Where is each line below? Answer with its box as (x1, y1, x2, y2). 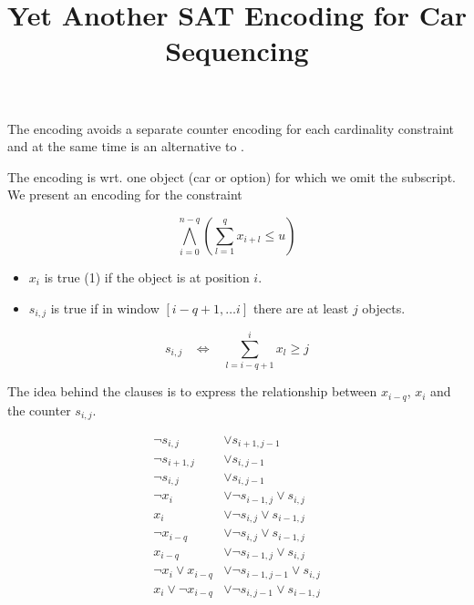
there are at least (252, 298, 349, 317)
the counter (7, 400, 71, 419)
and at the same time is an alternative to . (7, 137, 244, 156)
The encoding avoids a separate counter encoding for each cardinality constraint (7, 118, 455, 138)
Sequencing (165, 32, 309, 69)
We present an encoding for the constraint (7, 185, 242, 204)
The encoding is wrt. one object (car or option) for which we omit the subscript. (7, 167, 456, 186)
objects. (362, 298, 406, 317)
